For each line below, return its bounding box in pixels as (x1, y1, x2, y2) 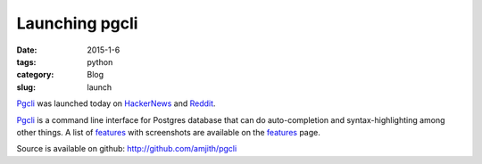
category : (16, 70, 54, 80)
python (87, 56, 113, 67)
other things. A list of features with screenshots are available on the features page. (16, 127, 320, 137)
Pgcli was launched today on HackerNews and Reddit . (16, 98, 216, 109)
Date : (16, 45, 37, 55)
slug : (16, 81, 36, 93)
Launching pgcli (16, 13, 138, 33)
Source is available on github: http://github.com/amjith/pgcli (16, 143, 237, 154)
